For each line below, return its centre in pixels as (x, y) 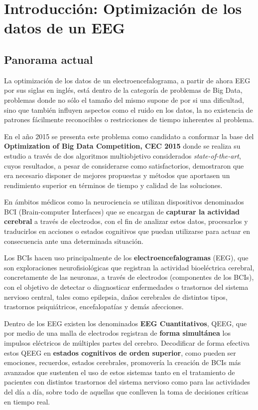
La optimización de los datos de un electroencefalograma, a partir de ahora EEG (127, 80)
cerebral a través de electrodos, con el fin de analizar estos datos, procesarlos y (126, 221)
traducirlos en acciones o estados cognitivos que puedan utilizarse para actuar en (127, 231)
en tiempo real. (27, 401)
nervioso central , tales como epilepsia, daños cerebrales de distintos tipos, (116, 297)
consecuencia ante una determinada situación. (74, 241)
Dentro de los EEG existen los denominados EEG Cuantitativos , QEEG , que (126, 323)
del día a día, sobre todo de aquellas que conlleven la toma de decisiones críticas (126, 391)
